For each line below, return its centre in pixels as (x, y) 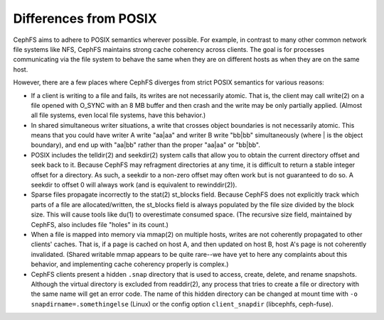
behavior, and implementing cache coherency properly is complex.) (130, 264)
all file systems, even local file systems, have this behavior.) (118, 115)
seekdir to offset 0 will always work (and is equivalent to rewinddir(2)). (134, 185)
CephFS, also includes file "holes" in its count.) (100, 224)
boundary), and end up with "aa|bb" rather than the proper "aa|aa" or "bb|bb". (146, 145)
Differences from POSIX (85, 18)
